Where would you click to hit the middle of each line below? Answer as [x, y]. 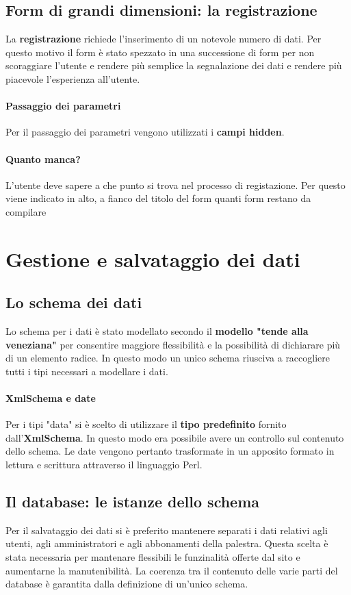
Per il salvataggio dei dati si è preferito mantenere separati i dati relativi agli [167, 530]
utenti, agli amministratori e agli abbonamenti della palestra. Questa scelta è [167, 543]
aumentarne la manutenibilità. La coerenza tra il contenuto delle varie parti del [172, 570]
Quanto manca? [43, 159]
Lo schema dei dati [74, 302]
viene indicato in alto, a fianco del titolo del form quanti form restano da [158, 198]
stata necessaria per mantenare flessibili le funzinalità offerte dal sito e [153, 557]
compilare [26, 211]
